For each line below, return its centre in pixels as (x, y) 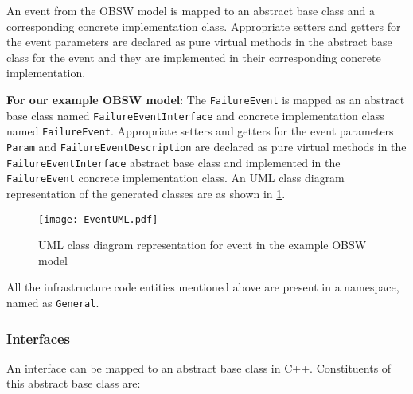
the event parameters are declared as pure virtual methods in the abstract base (199, 42)
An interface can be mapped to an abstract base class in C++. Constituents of (199, 367)
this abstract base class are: (74, 383)
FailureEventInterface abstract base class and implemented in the (173, 162)
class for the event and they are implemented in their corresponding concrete (194, 57)
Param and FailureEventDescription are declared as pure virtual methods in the (206, 146)
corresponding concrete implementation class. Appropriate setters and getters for (204, 26)
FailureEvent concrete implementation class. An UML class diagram (175, 178)
